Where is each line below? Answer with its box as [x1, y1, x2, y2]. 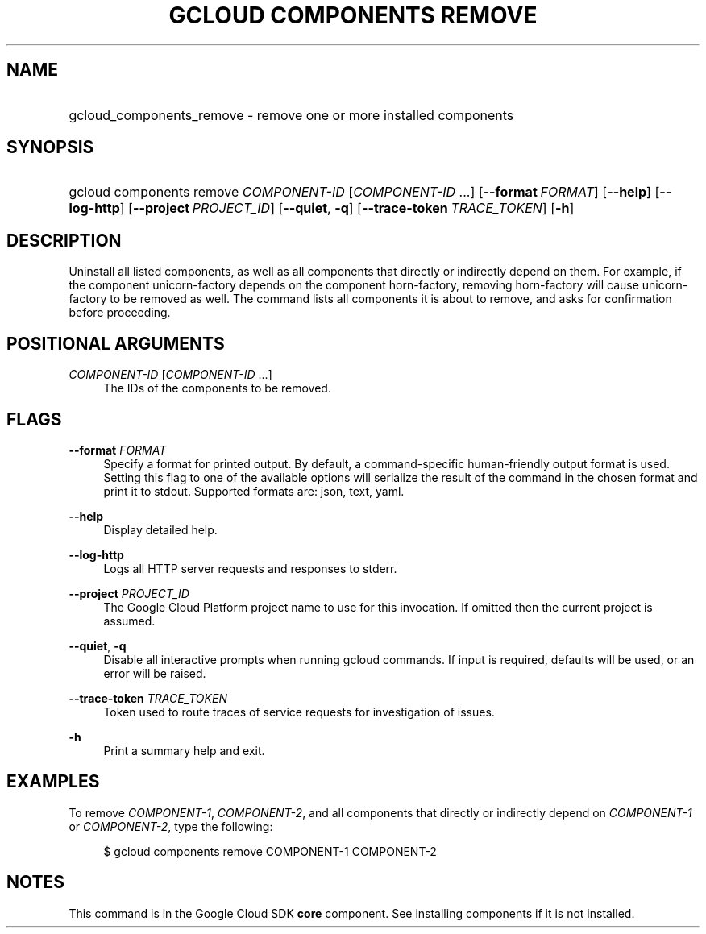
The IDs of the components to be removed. [103, 381, 331, 396]
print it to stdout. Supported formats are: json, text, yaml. [103, 484, 405, 498]
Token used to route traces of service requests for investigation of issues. [103, 704, 495, 719]
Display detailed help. [103, 522, 218, 537]
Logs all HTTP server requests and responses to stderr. [103, 561, 397, 575]
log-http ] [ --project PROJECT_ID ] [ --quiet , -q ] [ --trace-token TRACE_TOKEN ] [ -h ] [69, 200, 575, 217]
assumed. [103, 613, 156, 628]
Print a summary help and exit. [103, 743, 265, 758]
